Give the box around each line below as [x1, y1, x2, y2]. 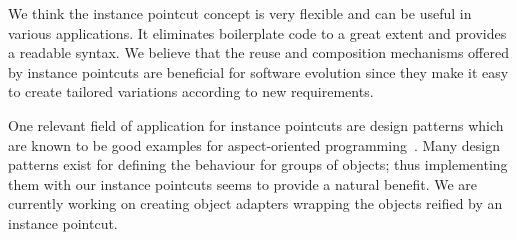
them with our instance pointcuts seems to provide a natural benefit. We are [8, 173, 478, 194]
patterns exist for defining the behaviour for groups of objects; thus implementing [8, 154, 508, 175]
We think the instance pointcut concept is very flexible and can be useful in [8, 3, 472, 23]
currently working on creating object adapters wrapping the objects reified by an [8, 193, 503, 214]
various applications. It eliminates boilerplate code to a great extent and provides [8, 22, 507, 43]
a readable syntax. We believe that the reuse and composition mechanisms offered [8, 42, 509, 63]
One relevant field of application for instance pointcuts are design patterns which [8, 114, 504, 135]
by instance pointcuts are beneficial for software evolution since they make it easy [8, 61, 509, 82]
